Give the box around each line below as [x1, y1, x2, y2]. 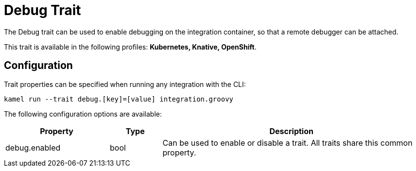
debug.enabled [5, 142, 61, 153]
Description [269, 126, 313, 136]
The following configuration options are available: [4, 109, 162, 118]
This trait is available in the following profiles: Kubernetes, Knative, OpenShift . [4, 42, 257, 51]
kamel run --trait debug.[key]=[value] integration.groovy [4, 95, 234, 103]
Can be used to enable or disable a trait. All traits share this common [162, 137, 413, 148]
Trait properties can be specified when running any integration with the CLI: [4, 80, 246, 88]
